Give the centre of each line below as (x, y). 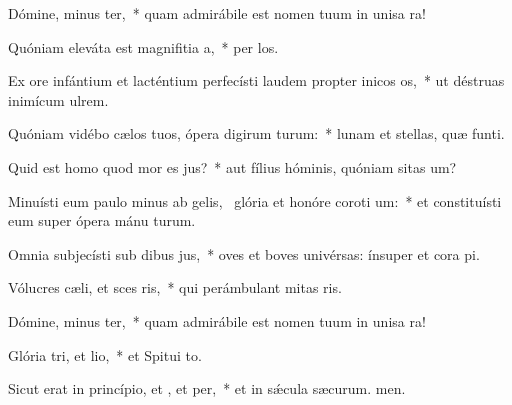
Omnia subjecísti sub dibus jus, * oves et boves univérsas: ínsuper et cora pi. (244, 253)
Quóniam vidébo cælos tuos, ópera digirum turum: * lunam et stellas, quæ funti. (256, 133)
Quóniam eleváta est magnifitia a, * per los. (143, 46)
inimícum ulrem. (58, 99)
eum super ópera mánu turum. (102, 220)
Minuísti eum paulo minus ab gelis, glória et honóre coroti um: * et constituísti (255, 200)
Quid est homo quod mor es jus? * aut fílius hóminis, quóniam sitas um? (232, 166)
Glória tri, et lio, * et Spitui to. (105, 354)
